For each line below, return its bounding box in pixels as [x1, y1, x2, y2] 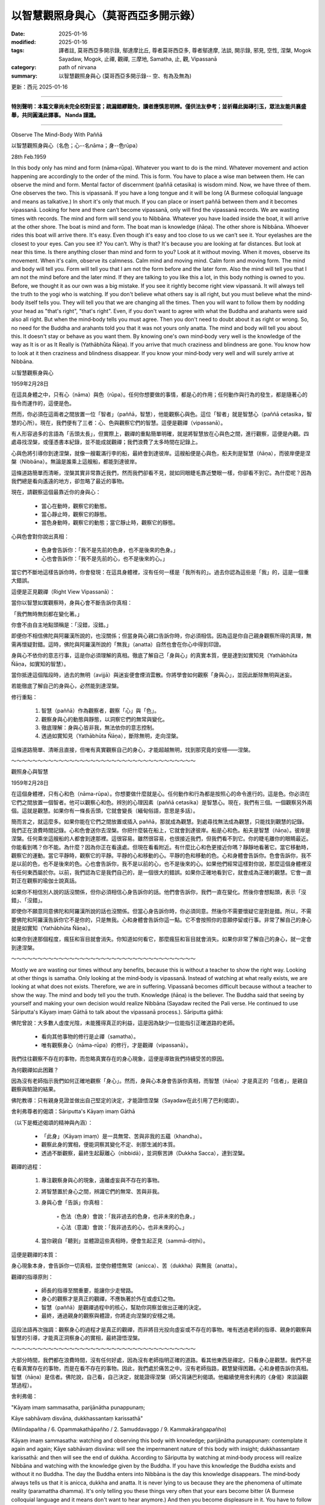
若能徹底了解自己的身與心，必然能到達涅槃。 [11, 682, 122, 689]
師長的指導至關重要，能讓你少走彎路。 [41, 1286, 137, 1294]
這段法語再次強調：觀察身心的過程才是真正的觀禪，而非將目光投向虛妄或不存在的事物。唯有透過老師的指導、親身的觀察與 [11, 1326, 312, 1333]
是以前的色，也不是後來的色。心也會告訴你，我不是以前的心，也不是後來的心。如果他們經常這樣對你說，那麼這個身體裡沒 [11, 860, 312, 867]
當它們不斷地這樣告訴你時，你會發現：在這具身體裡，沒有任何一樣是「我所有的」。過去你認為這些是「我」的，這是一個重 [11, 569, 309, 576]
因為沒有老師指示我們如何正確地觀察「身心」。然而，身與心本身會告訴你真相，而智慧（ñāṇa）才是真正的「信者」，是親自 [11, 1077, 308, 1084]
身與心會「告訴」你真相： [41, 1199, 105, 1206]
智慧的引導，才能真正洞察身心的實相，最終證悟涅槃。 [11, 1334, 143, 1341]
